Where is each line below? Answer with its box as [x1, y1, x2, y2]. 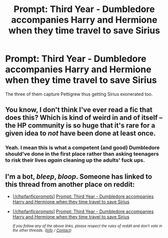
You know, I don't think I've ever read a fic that [5, 105, 153, 114]
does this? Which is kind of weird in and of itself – [5, 113, 163, 122]
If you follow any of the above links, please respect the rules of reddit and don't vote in [12, 223, 162, 229]
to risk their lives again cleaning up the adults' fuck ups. [5, 157, 145, 164]
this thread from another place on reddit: [5, 180, 135, 189]
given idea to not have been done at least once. [5, 129, 156, 138]
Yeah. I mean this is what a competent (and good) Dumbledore [5, 144, 160, 151]
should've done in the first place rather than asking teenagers [5, 151, 159, 158]
